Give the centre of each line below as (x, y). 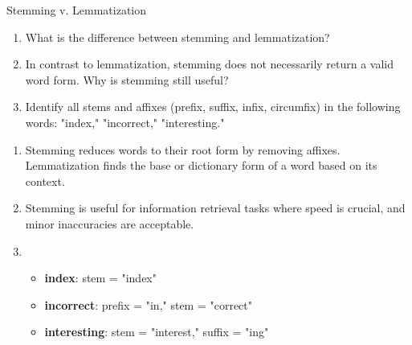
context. (45, 181)
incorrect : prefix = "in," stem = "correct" (149, 304)
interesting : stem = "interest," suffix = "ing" (157, 332)
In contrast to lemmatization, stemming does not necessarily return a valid (210, 64)
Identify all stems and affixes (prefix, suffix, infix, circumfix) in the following (213, 107)
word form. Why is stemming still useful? (127, 79)
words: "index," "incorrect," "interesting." (125, 122)
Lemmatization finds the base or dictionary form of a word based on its (201, 165)
